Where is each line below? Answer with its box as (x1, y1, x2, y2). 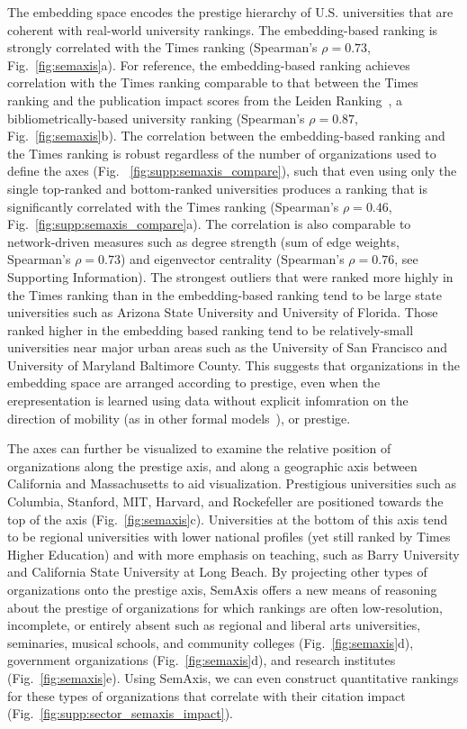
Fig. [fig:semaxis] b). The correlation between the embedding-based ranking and (7, 126, 445, 145)
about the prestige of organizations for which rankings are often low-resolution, (7, 597, 443, 616)
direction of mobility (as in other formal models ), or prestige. (7, 408, 351, 427)
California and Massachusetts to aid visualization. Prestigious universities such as (7, 474, 456, 493)
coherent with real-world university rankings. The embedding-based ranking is (7, 20, 438, 39)
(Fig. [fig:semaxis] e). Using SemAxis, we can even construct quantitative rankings (7, 668, 459, 687)
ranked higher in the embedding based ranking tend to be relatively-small (7, 320, 414, 339)
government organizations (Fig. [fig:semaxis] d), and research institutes (7, 651, 396, 670)
